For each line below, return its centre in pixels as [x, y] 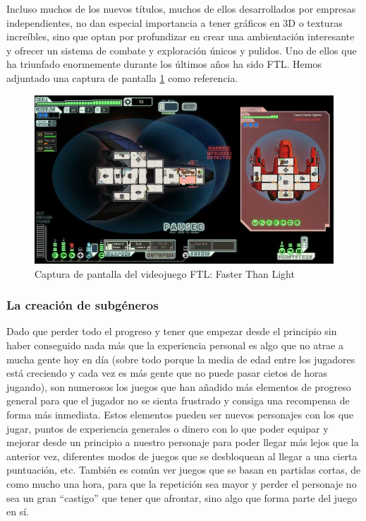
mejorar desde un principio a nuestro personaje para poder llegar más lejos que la [183, 442]
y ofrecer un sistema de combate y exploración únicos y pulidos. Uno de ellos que [182, 50]
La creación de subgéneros [83, 305]
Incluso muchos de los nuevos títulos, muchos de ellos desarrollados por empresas [181, 8]
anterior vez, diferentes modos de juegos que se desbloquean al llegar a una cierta [182, 456]
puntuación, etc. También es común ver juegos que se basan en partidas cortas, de [184, 470]
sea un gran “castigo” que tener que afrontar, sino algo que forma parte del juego [182, 497]
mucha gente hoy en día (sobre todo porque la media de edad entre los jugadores [181, 359]
